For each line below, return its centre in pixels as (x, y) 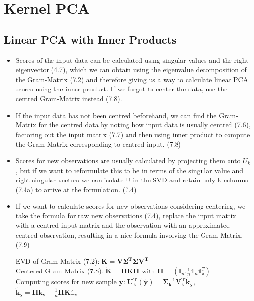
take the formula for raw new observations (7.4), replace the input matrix (126, 215)
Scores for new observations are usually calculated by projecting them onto (128, 160)
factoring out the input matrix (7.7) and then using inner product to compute (133, 134)
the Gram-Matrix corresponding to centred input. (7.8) (98, 144)
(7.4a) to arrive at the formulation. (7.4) (76, 189)
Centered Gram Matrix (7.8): (59, 271)
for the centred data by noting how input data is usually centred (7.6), (144, 125)
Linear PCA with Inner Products (90, 39)
